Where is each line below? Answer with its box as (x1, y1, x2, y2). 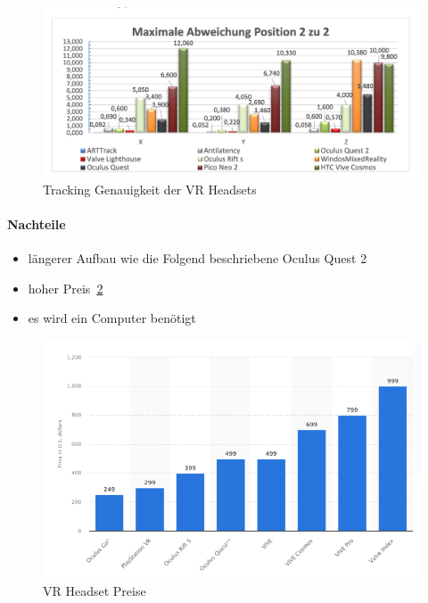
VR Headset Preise (43, 581, 146, 599)
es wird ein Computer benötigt (28, 309, 196, 327)
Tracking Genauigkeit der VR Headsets (43, 179, 257, 198)
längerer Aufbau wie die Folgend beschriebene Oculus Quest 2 (28, 249, 367, 268)
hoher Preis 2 (28, 278, 103, 297)
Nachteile (7, 214, 66, 233)
